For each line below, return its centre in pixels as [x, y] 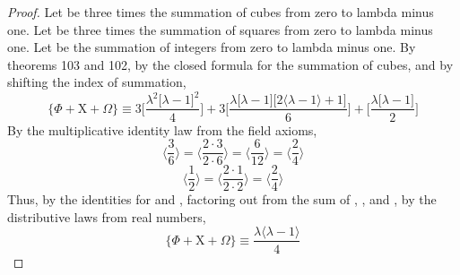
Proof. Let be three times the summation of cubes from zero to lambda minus [221, 12]
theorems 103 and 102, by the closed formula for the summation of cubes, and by [230, 64]
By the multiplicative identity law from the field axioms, [162, 129]
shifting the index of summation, [97, 82]
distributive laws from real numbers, [107, 216]
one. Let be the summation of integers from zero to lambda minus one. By [212, 47]
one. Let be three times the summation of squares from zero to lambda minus [220, 29]
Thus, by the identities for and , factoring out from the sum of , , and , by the [222, 199]
